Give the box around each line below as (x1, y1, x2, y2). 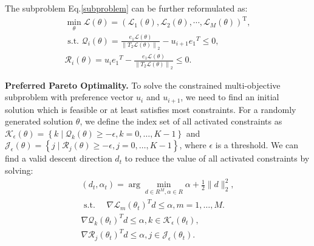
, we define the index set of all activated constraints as (80, 115, 282, 128)
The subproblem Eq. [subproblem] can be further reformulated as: (5, 2, 248, 14)
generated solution (5, 115, 73, 128)
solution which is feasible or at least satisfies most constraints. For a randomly (5, 103, 296, 115)
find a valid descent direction (5, 152, 112, 165)
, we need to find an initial (180, 91, 279, 103)
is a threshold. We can (215, 138, 299, 151)
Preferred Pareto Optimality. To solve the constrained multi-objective (5, 78, 281, 91)
